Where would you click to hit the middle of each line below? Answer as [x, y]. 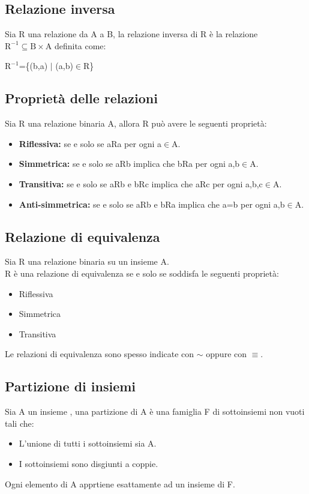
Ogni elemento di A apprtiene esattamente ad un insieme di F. [120, 483]
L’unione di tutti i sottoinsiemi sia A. [88, 443]
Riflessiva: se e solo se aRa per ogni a [90, 143]
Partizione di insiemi [70, 386]
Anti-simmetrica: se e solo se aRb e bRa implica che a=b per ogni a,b [152, 204]
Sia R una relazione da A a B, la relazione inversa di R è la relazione [131, 34]
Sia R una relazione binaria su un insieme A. [87, 261]
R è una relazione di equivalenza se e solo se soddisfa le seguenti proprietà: [142, 273]
